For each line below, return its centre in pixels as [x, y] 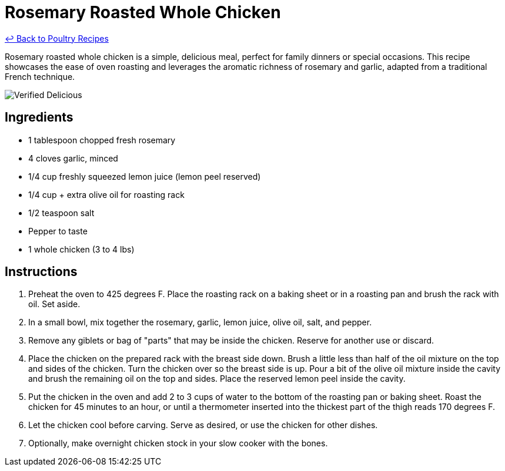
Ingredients [39, 117]
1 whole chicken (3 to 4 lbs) [81, 249]
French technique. [40, 76]
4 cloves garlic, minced [73, 158]
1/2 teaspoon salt [61, 213]
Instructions [41, 272]
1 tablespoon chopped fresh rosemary [102, 140]
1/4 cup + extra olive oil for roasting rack [106, 194]
